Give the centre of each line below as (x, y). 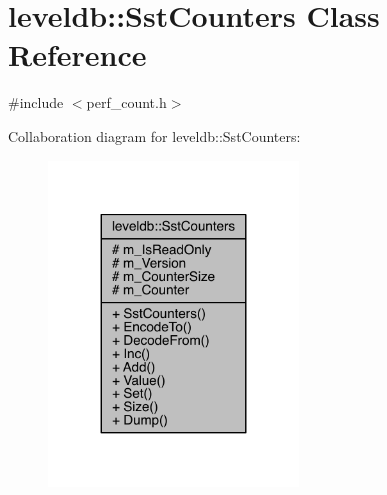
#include (36, 102)
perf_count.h (126, 102)
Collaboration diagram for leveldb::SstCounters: (154, 135)
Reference (77, 54)
